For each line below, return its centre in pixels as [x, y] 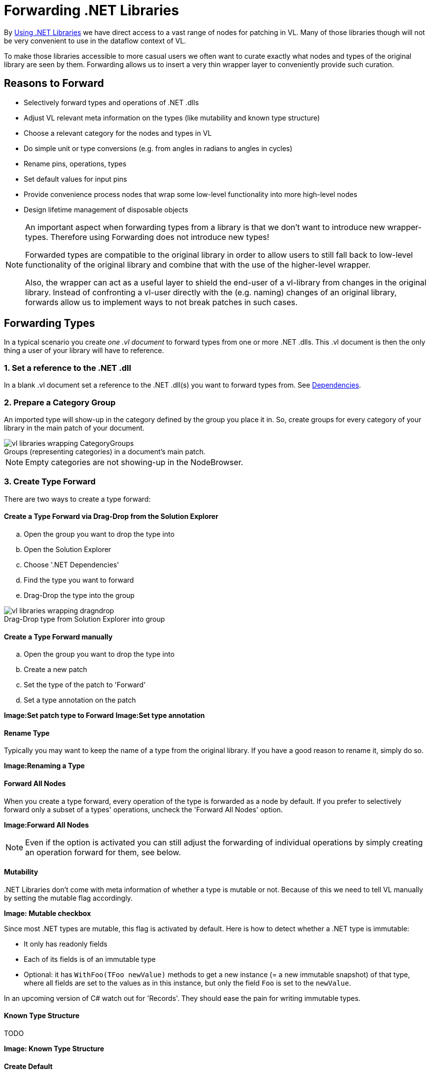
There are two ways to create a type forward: [77, 499]
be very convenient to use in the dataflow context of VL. [95, 40]
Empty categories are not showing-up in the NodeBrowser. [134, 462]
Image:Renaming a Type [44, 766]
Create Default [28, 1066]
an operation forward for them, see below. [103, 852]
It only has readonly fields [66, 944]
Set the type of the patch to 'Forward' [85, 685]
